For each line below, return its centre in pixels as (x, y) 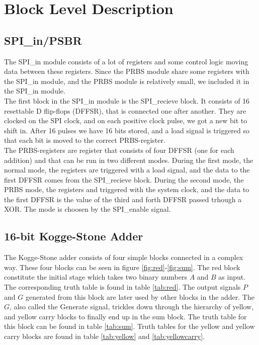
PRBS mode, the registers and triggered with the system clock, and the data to (127, 189)
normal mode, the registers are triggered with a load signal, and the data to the (127, 170)
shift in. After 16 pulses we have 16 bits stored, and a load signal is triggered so (127, 130)
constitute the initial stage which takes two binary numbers (96, 277)
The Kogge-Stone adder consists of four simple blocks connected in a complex (124, 257)
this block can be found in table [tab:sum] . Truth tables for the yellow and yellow (129, 326)
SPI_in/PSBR (43, 40)
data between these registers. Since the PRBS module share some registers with (127, 71)
